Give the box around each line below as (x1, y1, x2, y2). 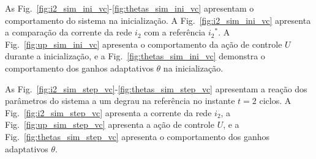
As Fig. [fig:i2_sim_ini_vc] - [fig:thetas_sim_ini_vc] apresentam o (5, 2, 254, 14)
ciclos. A (259, 94, 292, 107)
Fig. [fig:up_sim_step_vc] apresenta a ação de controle (5, 118, 214, 131)
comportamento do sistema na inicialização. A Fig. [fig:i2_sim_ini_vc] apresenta (5, 13, 311, 26)
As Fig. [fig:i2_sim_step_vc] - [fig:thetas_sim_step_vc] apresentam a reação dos (5, 82, 307, 95)
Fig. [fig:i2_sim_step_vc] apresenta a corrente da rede (5, 106, 212, 119)
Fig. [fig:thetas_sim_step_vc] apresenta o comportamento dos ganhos (5, 130, 270, 142)
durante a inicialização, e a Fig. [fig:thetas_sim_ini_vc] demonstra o (5, 50, 265, 62)
